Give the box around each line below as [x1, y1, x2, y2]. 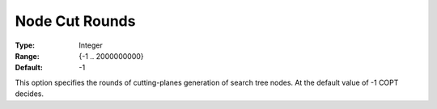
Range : [15, 51, 40, 61]
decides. [15, 89, 45, 99]
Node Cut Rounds [15, 12, 136, 30]
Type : [15, 40, 36, 50]
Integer [78, 40, 103, 50]
